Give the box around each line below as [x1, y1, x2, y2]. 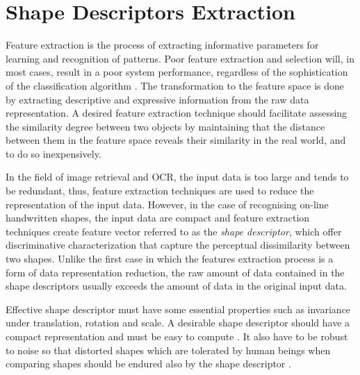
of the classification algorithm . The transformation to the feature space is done [6, 78, 345, 92]
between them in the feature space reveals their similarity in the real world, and [6, 133, 346, 147]
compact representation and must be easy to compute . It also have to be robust [6, 329, 348, 343]
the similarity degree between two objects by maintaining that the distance [6, 119, 325, 133]
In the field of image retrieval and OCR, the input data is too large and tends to [6, 169, 349, 184]
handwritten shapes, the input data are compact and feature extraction [6, 210, 310, 225]
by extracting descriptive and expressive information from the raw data [6, 92, 309, 106]
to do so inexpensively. [6, 146, 101, 160]
